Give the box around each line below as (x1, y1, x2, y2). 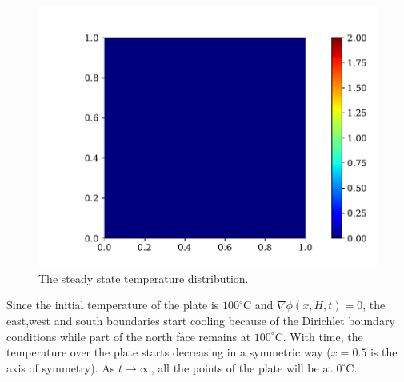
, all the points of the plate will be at (150, 359, 333, 376)
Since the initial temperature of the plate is (6, 296, 219, 313)
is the (370, 344, 398, 360)
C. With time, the (274, 328, 363, 344)
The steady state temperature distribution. (38, 269, 249, 286)
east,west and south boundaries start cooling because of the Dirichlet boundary (6, 312, 395, 329)
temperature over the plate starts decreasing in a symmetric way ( (6, 344, 331, 360)
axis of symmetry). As (6, 359, 115, 376)
